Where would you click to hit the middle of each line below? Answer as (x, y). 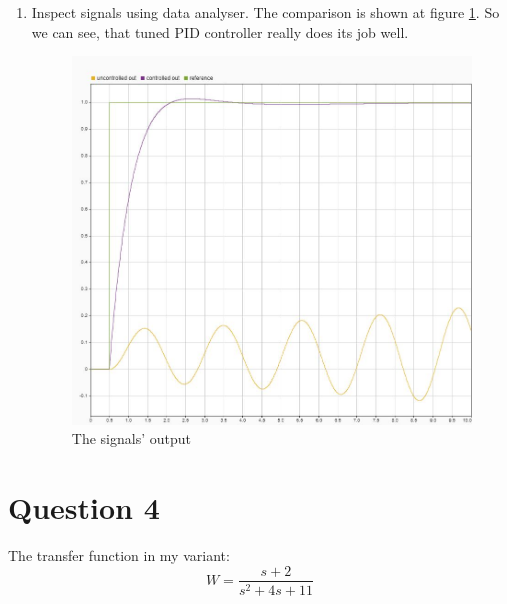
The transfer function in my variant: (119, 554)
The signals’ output (131, 438)
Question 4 (84, 506)
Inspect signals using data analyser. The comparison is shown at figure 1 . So (265, 12)
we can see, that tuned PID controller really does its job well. (220, 31)
